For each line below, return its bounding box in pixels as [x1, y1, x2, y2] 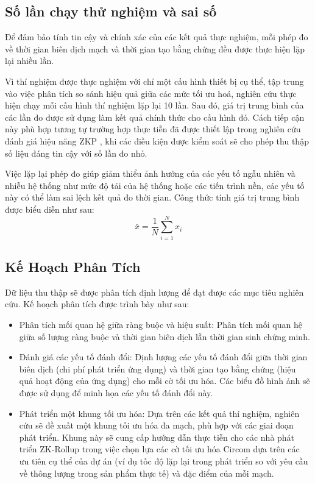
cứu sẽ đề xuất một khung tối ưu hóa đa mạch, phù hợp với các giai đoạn [19, 419, 294, 432]
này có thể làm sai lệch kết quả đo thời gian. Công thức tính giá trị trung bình [5, 191, 300, 204]
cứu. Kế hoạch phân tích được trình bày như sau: [5, 297, 189, 310]
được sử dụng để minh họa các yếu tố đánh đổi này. [19, 386, 213, 399]
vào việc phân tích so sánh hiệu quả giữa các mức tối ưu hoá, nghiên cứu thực [5, 87, 297, 99]
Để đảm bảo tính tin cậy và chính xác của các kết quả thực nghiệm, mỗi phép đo [5, 30, 308, 43]
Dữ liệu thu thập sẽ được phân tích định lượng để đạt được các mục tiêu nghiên [5, 285, 304, 298]
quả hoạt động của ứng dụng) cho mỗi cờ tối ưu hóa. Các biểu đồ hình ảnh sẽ [19, 374, 310, 387]
